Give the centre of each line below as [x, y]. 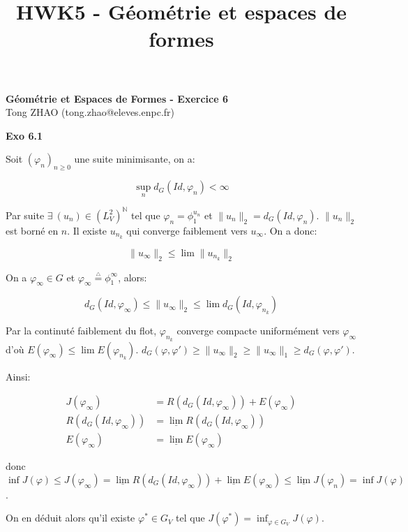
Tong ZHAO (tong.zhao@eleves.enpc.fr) [90, 112]
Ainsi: [18, 376]
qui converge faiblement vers [187, 230]
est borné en [32, 230]
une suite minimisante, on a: [135, 159]
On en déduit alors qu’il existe [70, 518]
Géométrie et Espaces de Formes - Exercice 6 [117, 98]
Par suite [25, 215]
